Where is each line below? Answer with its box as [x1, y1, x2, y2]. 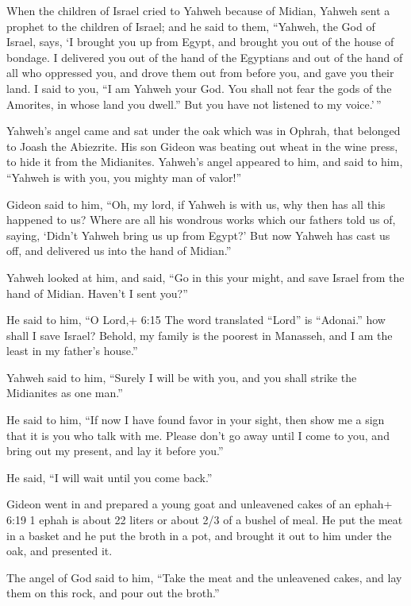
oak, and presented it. [6, 542, 113, 559]
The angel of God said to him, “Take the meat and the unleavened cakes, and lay [6, 569, 402, 585]
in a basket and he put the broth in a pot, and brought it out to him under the [6, 527, 392, 543]
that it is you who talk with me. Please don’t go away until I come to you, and [6, 427, 390, 443]
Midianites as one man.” [6, 384, 123, 401]
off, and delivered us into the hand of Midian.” [6, 242, 232, 259]
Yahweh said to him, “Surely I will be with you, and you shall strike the [6, 369, 357, 385]
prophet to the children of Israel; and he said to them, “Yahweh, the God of [6, 17, 375, 34]
